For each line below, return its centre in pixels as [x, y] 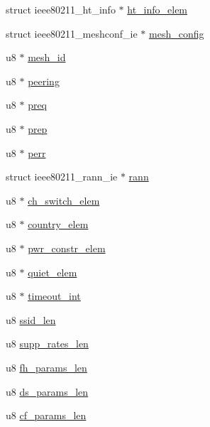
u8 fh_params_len [46, 367]
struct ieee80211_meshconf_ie [72, 33]
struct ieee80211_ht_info [61, 9]
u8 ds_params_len [47, 391]
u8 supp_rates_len [47, 344]
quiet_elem [52, 272]
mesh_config [177, 33]
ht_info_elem [157, 9]
